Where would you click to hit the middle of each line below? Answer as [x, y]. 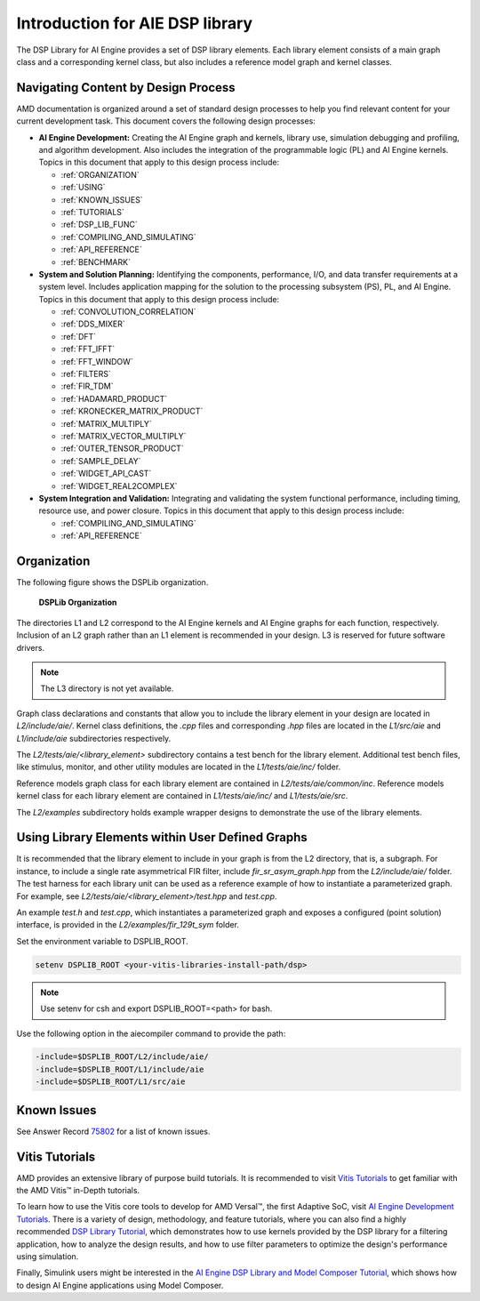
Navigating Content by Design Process [126, 88]
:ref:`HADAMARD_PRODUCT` [114, 398]
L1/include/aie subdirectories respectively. [94, 738]
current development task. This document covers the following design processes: [166, 121]
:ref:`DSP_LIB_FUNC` [99, 225]
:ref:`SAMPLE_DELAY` [101, 461]
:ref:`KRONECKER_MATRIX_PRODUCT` [132, 411]
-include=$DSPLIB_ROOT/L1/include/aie [120, 1069]
